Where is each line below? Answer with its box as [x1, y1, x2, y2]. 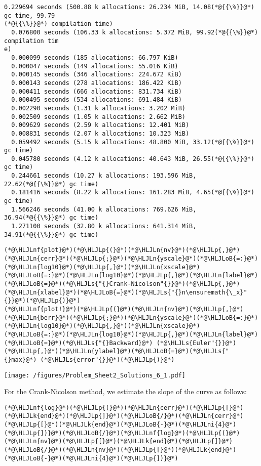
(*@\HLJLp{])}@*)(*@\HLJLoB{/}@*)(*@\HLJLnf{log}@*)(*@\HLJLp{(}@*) [4, 429, 240, 437]
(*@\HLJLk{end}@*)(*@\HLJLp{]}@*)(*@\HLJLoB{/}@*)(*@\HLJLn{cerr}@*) [4, 412, 244, 420]
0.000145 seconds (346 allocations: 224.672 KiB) [11, 71, 182, 78]
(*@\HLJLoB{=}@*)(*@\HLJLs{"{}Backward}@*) [4, 339, 153, 347]
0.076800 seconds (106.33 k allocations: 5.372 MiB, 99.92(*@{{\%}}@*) [11, 28, 258, 36]
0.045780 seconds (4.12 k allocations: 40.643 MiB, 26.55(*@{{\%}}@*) [11, 155, 254, 162]
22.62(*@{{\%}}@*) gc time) [4, 180, 99, 188]
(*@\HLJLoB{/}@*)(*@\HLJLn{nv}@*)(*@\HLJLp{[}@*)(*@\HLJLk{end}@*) [4, 446, 237, 454]
